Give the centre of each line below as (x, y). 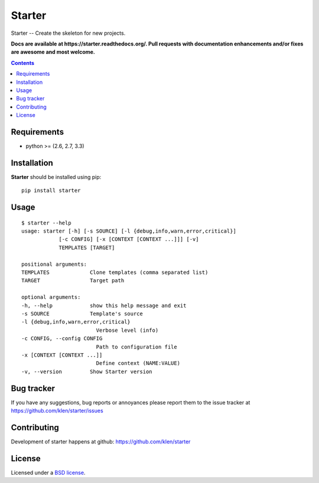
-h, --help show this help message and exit (104, 305)
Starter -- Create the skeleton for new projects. (68, 33)
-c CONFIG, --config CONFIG (62, 339)
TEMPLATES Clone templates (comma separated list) (115, 272)
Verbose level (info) (127, 330)
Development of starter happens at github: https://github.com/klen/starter (101, 441)
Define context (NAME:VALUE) (138, 363)
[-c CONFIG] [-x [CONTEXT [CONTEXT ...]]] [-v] (129, 239)
